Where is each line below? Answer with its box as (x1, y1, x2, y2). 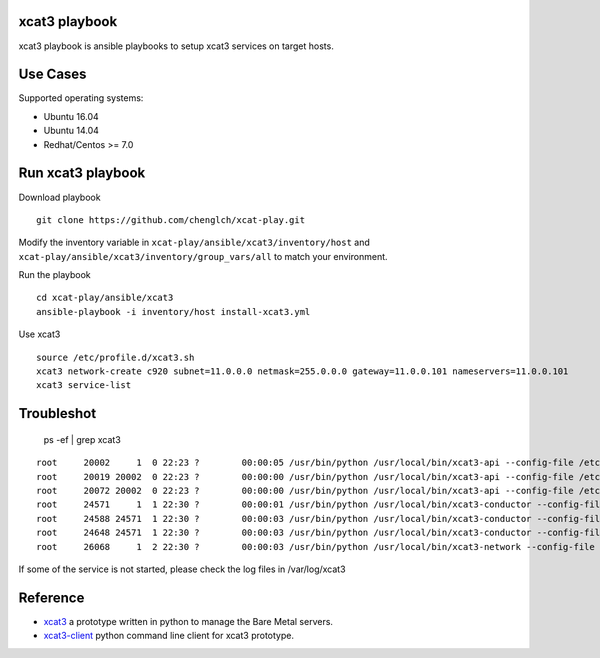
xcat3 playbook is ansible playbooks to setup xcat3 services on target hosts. (18, 40, 334, 52)
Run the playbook (18, 269, 92, 281)
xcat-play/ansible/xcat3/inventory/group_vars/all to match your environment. (18, 250, 389, 262)
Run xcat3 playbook (18, 165, 146, 182)
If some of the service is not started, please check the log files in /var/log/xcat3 (18, 563, 346, 575)
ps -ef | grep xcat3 (43, 433, 122, 445)
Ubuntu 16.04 (43, 110, 99, 122)
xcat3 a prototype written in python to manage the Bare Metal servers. (43, 615, 334, 627)
